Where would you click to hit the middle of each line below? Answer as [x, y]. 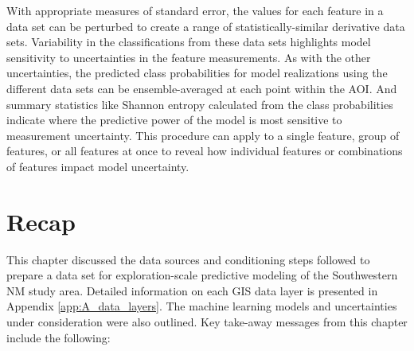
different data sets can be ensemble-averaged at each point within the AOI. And [202, 88]
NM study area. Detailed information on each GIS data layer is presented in [192, 290]
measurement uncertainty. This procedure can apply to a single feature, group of [203, 135]
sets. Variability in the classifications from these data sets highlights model [189, 42]
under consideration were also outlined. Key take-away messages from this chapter [207, 322]
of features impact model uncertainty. [98, 166]
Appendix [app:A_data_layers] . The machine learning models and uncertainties [202, 306]
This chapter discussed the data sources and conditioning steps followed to [188, 259]
